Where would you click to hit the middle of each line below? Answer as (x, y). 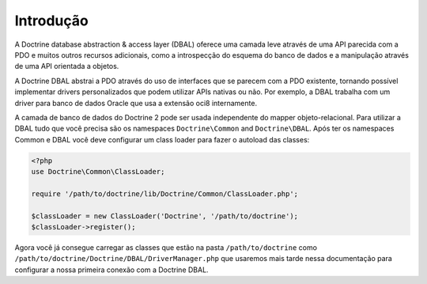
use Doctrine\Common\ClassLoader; (98, 172)
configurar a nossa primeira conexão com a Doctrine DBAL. (111, 270)
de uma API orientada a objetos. (67, 66)
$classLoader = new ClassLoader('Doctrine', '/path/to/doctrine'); (165, 216)
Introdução (51, 21)
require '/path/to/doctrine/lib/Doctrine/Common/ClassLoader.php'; (165, 193)
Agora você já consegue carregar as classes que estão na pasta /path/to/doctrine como (166, 247)
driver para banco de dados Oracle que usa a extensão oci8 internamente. (136, 103)
